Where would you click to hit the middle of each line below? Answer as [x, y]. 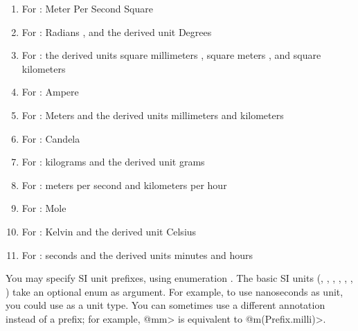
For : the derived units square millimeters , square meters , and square [171, 55]
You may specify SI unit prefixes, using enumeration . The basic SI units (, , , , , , [179, 278]
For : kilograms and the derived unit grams [113, 162]
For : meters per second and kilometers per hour [124, 185]
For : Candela [51, 138]
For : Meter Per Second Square [87, 8]
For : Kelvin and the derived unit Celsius [109, 231]
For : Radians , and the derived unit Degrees [117, 32]
